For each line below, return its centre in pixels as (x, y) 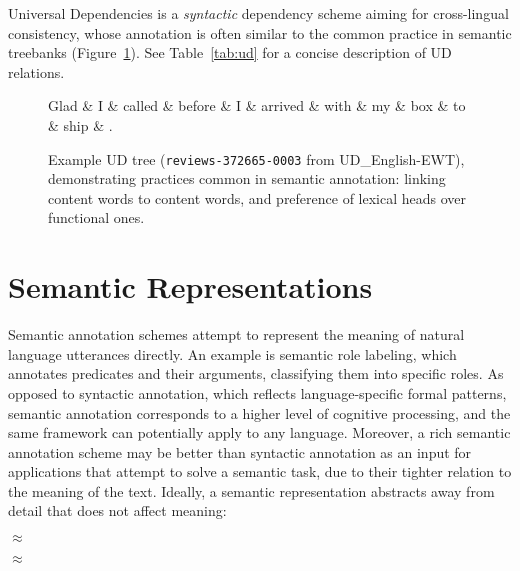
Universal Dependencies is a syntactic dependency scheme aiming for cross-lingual (258, 13)
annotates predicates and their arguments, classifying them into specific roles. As (256, 373)
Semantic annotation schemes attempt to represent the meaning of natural (236, 334)
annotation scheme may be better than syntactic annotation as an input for (240, 451)
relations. (36, 71)
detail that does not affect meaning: (117, 510)
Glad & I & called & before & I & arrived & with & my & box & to (257, 105)
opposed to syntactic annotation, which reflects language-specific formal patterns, (257, 392)
